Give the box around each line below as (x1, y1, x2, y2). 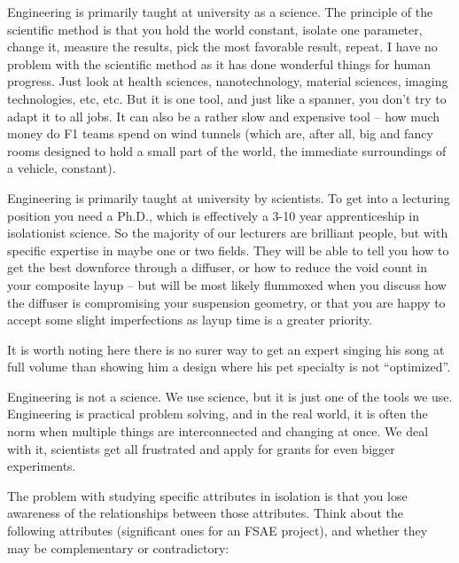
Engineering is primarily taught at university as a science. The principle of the (7, 3, 433, 20)
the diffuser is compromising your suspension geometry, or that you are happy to (7, 293, 446, 311)
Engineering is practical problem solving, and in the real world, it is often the (7, 404, 428, 423)
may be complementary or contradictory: (7, 538, 229, 557)
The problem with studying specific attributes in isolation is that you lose (7, 486, 408, 504)
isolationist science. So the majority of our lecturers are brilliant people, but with (7, 223, 448, 242)
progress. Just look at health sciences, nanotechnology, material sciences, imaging (7, 72, 448, 90)
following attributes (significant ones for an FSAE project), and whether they (7, 521, 428, 540)
